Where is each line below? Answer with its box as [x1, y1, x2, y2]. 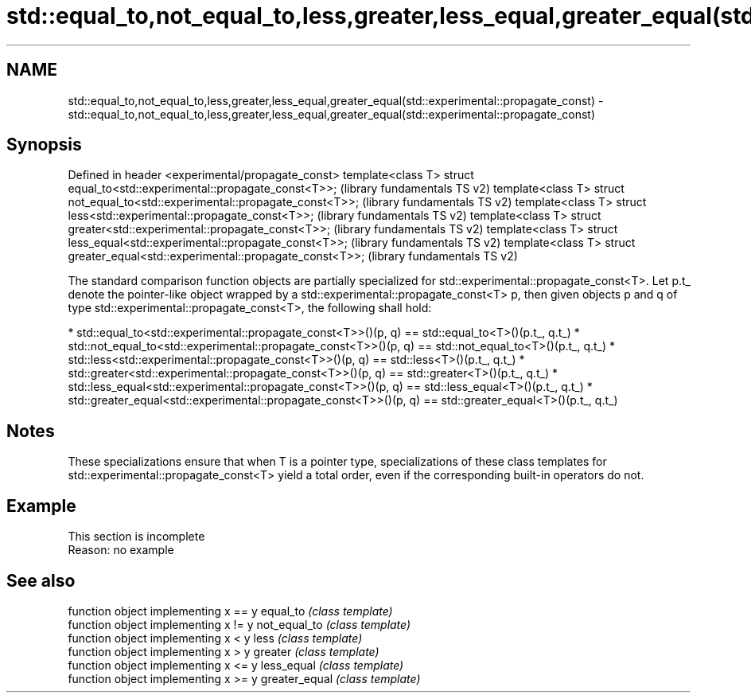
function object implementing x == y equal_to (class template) [68, 603, 393, 618]
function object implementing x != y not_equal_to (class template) [68, 617, 411, 631]
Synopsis [6, 135, 82, 155]
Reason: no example [68, 543, 174, 557]
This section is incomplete [68, 529, 205, 544]
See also [6, 570, 76, 591]
